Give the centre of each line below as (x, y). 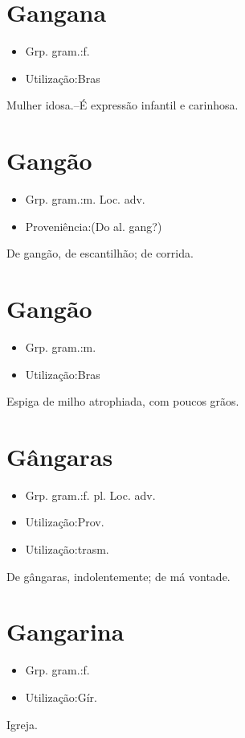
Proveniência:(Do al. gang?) (94, 226)
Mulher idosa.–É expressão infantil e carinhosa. (122, 105)
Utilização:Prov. (65, 522)
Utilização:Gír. (61, 697)
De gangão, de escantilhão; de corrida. (100, 253)
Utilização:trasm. (67, 549)
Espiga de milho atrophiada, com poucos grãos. (123, 401)
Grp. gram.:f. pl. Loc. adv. (90, 495)
